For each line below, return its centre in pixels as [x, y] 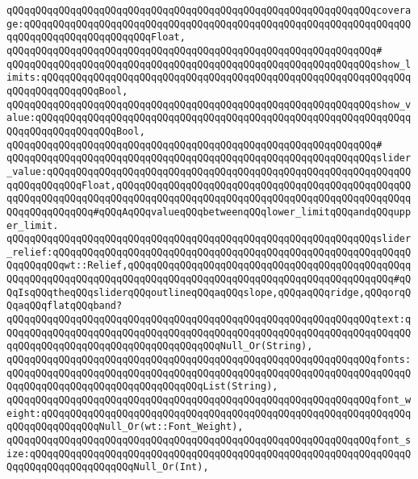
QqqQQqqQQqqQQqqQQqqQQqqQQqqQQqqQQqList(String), [142, 387]
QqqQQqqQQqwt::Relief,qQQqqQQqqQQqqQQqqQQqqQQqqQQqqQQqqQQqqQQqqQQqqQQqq [209, 266]
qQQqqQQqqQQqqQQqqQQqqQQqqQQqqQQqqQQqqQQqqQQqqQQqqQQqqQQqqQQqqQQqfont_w [209, 400]
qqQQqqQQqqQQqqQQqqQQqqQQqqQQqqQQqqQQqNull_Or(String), [160, 346]
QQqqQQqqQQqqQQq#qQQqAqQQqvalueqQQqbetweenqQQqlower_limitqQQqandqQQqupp [209, 212]
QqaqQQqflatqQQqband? [65, 306]
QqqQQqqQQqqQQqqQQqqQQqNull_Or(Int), [108, 467]
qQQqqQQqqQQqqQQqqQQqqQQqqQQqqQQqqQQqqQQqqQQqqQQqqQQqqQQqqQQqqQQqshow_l [209, 64]
